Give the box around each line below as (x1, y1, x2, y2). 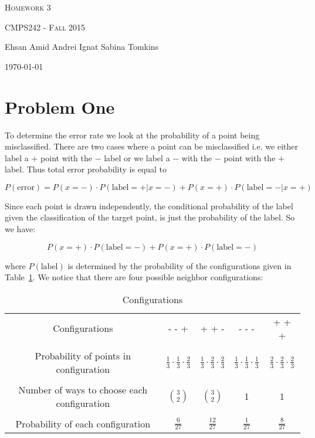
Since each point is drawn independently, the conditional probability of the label (5, 199, 293, 212)
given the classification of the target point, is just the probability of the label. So (5, 211, 295, 223)
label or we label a (104, 151, 170, 164)
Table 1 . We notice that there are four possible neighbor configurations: (5, 271, 263, 283)
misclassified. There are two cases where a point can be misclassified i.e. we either (5, 140, 298, 152)
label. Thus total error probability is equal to (5, 163, 167, 175)
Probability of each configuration (15, 416, 151, 430)
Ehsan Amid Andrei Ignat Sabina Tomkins (5, 40, 159, 53)
